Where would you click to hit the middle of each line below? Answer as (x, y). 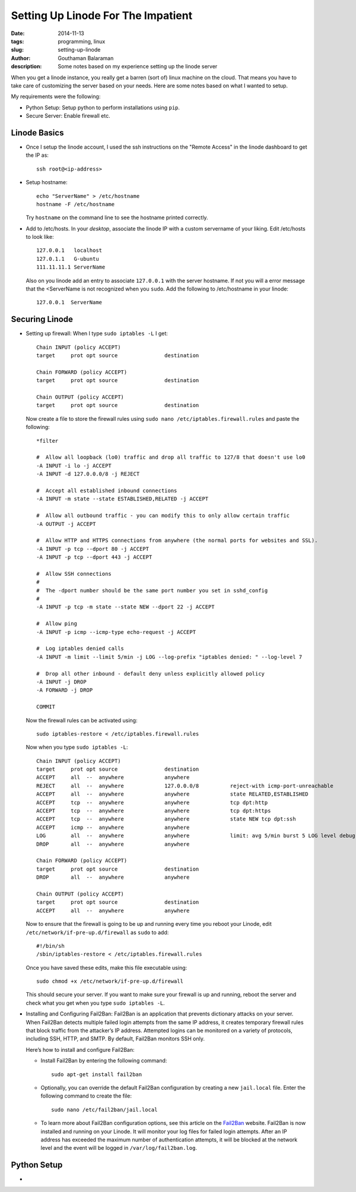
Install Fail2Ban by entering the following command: (104, 1061)
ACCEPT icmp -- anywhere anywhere (113, 827)
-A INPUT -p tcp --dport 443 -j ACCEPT (94, 557)
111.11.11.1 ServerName (71, 267)
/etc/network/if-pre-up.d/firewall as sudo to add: (97, 932)
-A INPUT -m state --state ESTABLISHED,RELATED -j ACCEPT (123, 499)
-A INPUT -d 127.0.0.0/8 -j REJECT (88, 474)
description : (26, 67)
